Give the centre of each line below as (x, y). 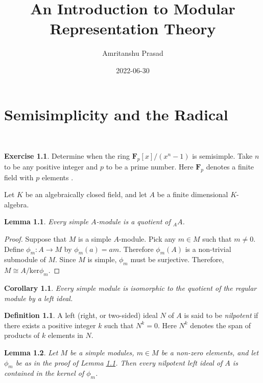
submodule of (25, 259)
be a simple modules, (102, 352)
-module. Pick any (147, 239)
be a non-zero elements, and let (210, 352)
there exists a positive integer (50, 325)
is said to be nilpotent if (221, 315)
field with (19, 177)
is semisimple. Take (222, 156)
